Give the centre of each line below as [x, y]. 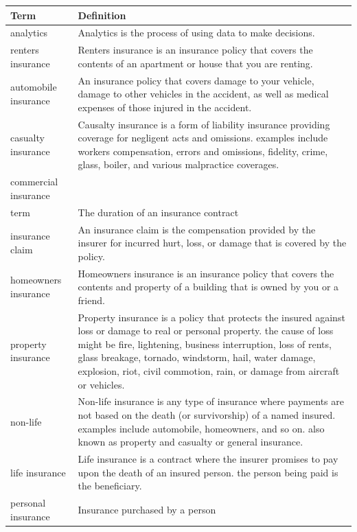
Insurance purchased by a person [147, 509]
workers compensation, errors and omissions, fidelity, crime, [203, 151]
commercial [34, 182]
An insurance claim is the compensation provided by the [197, 229]
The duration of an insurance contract [158, 212]
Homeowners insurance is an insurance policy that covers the [206, 273]
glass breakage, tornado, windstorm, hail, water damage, [197, 357]
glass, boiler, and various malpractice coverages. [178, 164]
